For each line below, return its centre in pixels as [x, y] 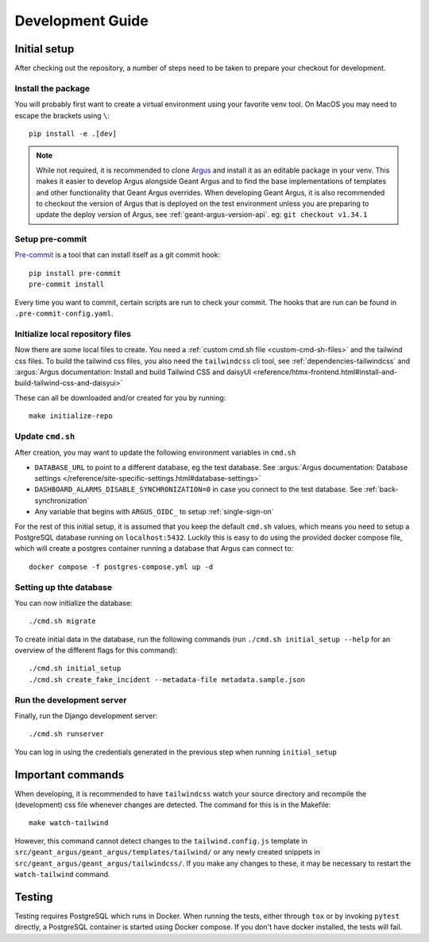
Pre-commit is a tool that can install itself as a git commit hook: [118, 255]
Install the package [52, 88]
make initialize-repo [71, 416]
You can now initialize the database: [73, 603]
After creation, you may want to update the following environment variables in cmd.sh [155, 452]
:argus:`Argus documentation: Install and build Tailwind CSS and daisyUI [133, 372]
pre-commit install [67, 285]
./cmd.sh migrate [62, 621]
